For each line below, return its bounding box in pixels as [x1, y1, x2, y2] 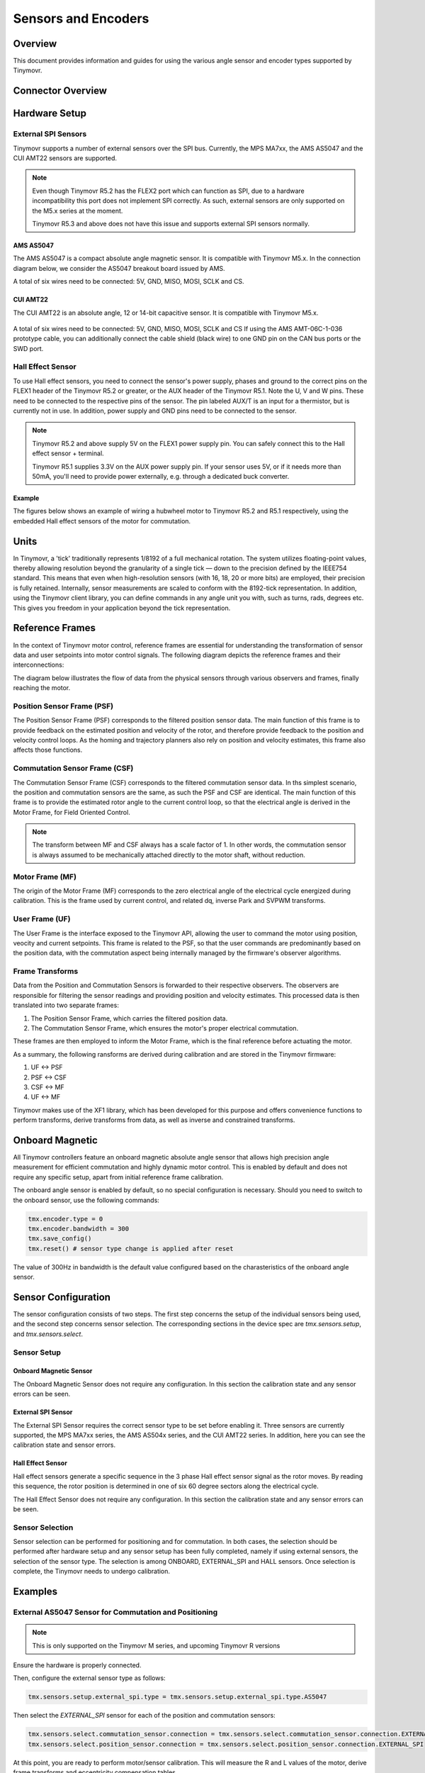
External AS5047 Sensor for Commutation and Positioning [13, 1607, 218, 1617]
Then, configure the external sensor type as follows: [13, 1674, 166, 1682]
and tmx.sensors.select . [13, 1330, 83, 1338]
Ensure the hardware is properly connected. [13, 1660, 142, 1669]
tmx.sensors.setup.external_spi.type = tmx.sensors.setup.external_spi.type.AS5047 [28, 1693, 327, 1701]
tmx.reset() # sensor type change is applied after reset [28, 1245, 234, 1252]
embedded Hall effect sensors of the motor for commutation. [13, 516, 191, 525]
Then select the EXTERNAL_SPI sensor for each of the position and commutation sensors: [13, 1711, 276, 1720]
